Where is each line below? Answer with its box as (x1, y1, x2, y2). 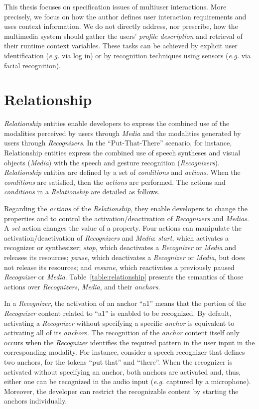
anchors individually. (4, 396, 67, 406)
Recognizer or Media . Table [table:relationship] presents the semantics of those (4, 272, 244, 282)
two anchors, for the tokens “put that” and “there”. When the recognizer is (4, 356, 233, 367)
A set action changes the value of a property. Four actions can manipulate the (4, 223, 242, 233)
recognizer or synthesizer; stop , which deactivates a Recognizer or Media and (4, 242, 236, 253)
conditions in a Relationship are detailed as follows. (4, 186, 160, 197)
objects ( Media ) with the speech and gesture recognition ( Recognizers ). (4, 157, 220, 167)
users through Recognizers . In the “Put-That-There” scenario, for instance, (4, 137, 232, 148)
